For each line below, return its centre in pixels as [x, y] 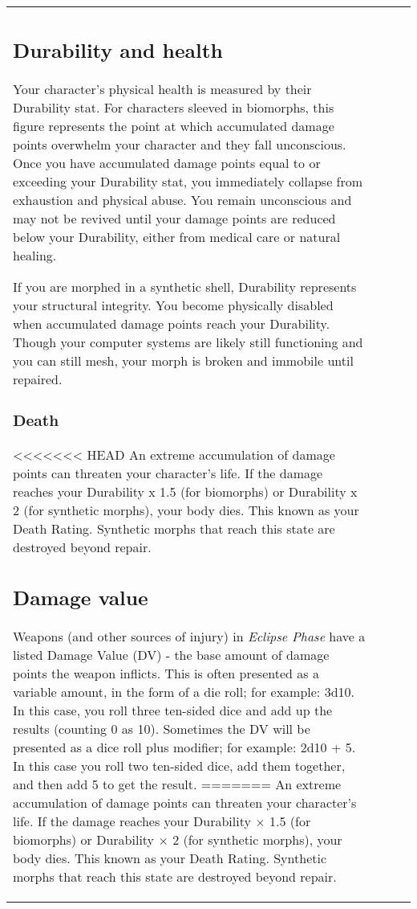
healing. [35, 255]
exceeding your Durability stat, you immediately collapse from [188, 181]
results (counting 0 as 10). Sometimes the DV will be [162, 728]
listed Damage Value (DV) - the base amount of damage [171, 654]
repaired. [38, 379]
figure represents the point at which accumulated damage [174, 125]
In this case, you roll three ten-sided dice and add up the [173, 710]
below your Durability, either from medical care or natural [177, 236]
